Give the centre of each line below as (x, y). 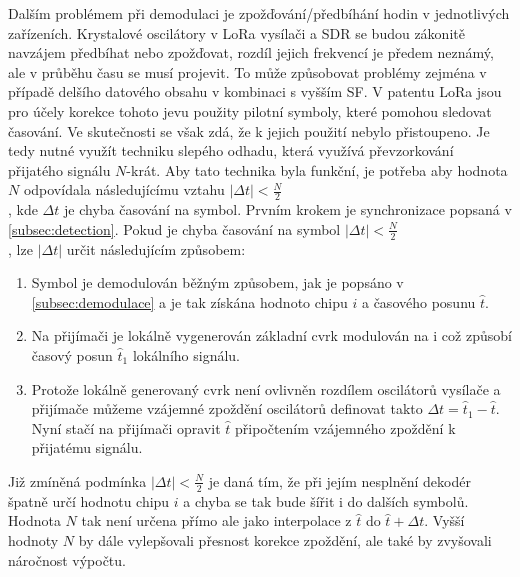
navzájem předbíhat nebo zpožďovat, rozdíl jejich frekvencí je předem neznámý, (251, 52)
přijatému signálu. (87, 447)
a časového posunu (418, 301)
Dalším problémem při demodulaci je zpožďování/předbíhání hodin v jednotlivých (259, 13)
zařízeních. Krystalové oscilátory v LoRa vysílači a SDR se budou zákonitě (236, 32)
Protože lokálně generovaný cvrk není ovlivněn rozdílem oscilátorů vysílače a (266, 388)
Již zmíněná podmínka (77, 480)
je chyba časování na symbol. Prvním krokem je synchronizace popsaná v (288, 209)
